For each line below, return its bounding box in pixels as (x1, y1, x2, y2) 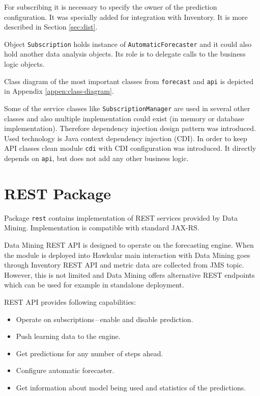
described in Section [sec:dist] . (4, 21, 98, 32)
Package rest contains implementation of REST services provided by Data (4, 212, 238, 223)
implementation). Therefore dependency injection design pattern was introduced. (4, 123, 256, 134)
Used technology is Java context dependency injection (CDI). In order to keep (4, 133, 247, 143)
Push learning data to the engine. (16, 331, 121, 341)
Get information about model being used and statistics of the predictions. (16, 382, 246, 392)
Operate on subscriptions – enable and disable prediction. (16, 313, 193, 324)
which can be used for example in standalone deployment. (4, 279, 184, 290)
